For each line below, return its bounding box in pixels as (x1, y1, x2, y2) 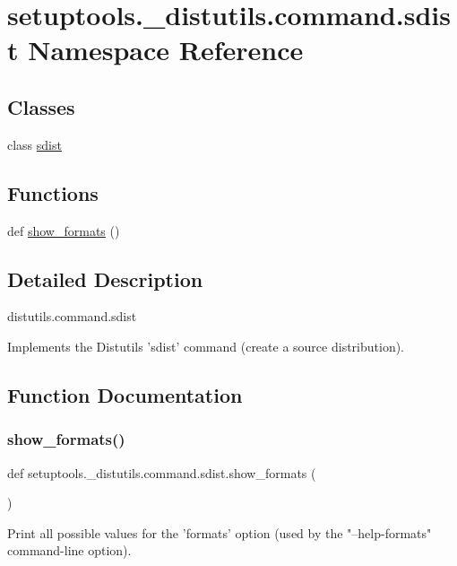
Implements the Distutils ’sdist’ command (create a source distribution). (7, 336, 405, 355)
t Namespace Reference (7, 31, 304, 68)
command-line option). (7, 541, 132, 560)
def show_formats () (7, 221, 120, 239)
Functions (7, 179, 99, 206)
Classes (7, 92, 75, 120)
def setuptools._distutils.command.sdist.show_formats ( (7, 463, 316, 482)
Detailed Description (7, 265, 203, 292)
